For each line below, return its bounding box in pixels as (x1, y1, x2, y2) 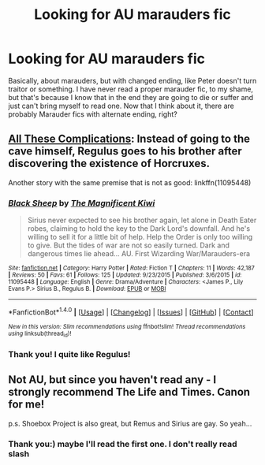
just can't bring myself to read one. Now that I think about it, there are (8, 101, 234, 110)
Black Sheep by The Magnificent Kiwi (8, 197, 155, 208)
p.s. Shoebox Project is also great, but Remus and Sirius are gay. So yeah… (8, 418, 252, 428)
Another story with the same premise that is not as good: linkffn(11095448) (8, 177, 252, 187)
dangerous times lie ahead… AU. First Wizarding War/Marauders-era (27, 249, 251, 259)
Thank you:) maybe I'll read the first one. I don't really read (8, 438, 237, 449)
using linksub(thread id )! (8, 329, 72, 339)
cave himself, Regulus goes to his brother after (8, 144, 242, 158)
